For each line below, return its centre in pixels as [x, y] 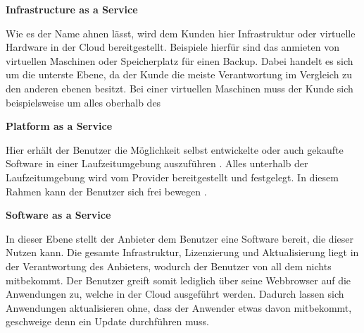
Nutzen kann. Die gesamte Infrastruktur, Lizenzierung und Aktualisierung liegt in [182, 252]
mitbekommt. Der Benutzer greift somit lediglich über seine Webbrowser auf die [178, 280]
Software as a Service [58, 215]
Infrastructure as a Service [72, 9]
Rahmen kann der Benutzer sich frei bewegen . [106, 191]
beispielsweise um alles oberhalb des [83, 102]
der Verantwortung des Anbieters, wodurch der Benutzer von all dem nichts [169, 266]
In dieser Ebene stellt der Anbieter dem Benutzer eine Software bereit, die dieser [180, 238]
